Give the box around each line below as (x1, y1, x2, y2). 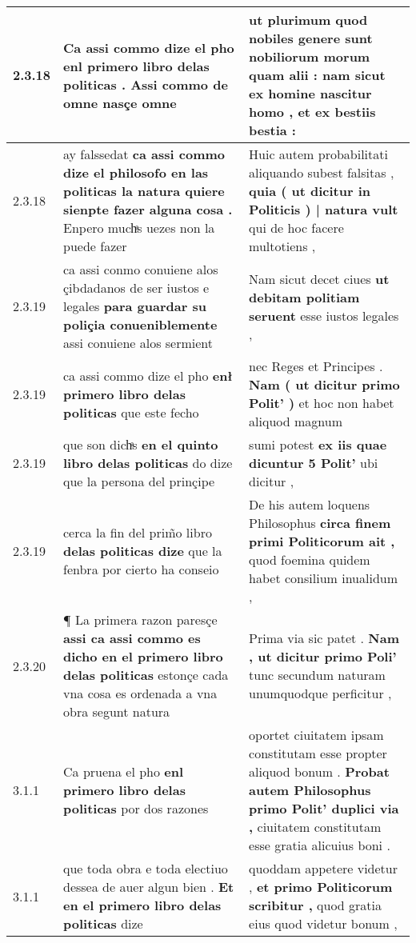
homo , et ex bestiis (249, 102, 376, 121)
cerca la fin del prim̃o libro (63, 522, 212, 541)
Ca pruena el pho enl (63, 762, 184, 781)
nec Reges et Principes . (249, 357, 383, 375)
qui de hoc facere (249, 218, 344, 237)
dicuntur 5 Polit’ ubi (249, 454, 378, 472)
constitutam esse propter (249, 744, 387, 762)
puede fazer (63, 237, 127, 255)
